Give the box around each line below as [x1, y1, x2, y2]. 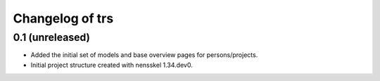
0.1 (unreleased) [13, 31, 91, 44]
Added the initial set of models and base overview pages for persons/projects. [30, 51, 258, 59]
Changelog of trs [13, 11, 114, 26]
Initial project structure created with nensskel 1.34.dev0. [30, 61, 193, 69]
